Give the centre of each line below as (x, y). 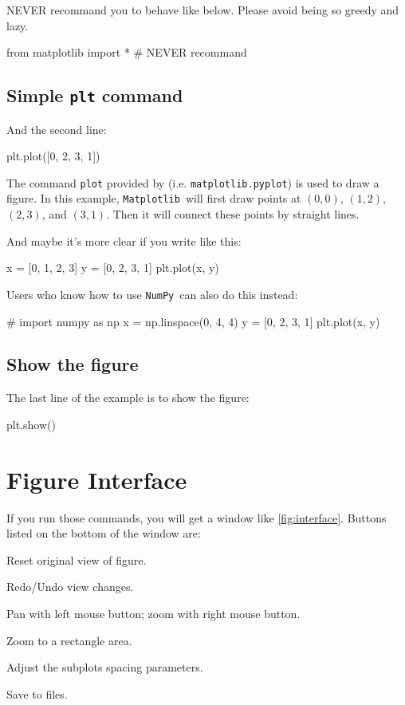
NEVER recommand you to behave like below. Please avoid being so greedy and (203, 10)
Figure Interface (97, 479)
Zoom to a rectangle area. (69, 640)
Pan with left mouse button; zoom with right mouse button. (153, 613)
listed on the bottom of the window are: (104, 533)
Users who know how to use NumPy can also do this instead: (152, 294)
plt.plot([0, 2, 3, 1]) (53, 156)
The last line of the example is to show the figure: (128, 398)
